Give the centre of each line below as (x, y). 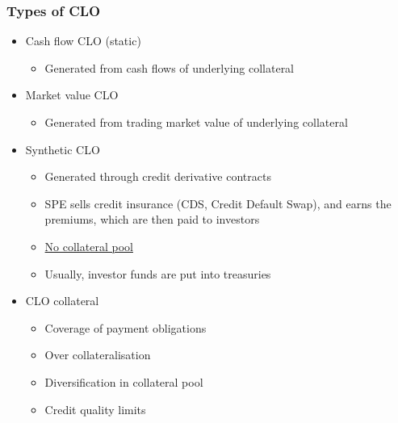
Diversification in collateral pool (124, 381)
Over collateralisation (98, 355)
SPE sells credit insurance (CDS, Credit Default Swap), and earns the (218, 203)
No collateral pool (89, 246)
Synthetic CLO (63, 149)
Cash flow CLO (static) (83, 41)
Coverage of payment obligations (126, 327)
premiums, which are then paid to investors (152, 219)
